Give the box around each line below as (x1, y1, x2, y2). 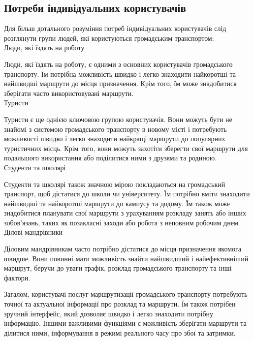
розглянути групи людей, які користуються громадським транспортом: (4, 32, 214, 43)
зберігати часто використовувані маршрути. (4, 88, 134, 98)
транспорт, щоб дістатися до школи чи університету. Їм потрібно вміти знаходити (4, 188, 250, 199)
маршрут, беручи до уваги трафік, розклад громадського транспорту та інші (4, 263, 232, 273)
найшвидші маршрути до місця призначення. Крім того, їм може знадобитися (4, 78, 237, 89)
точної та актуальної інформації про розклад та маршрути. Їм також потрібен (4, 299, 236, 309)
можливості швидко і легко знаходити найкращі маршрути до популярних (4, 133, 225, 144)
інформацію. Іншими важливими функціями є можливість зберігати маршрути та (4, 318, 247, 328)
